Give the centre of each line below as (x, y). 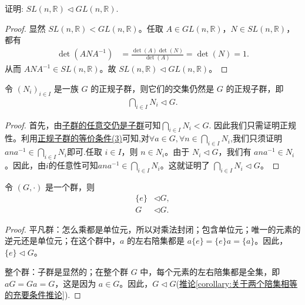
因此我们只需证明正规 (255, 125)
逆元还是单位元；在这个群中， (62, 241)
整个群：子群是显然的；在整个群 (66, 272)
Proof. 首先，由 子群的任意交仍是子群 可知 (83, 125)
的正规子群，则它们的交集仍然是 (152, 89)
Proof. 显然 (25, 28)
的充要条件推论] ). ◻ (43, 295)
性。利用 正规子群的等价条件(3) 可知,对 (77, 138)
